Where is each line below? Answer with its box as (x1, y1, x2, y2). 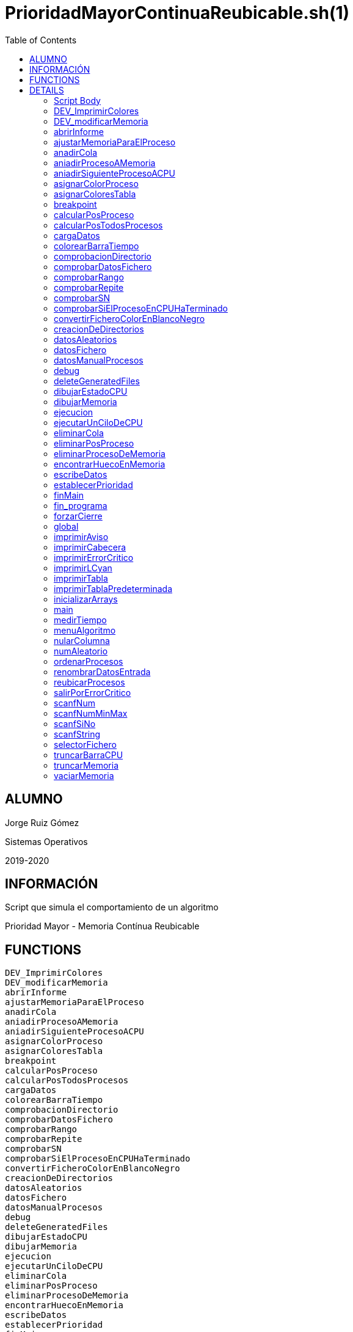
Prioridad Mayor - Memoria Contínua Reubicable (5, 921, 200, 932)
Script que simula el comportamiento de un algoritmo (5, 902, 219, 913)
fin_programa (54, 500, 107, 511)
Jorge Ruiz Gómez (5, 817, 79, 828)
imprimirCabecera (54, 541, 126, 552)
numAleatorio (54, 645, 108, 656)
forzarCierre (54, 510, 103, 521)
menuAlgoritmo (54, 624, 116, 635)
